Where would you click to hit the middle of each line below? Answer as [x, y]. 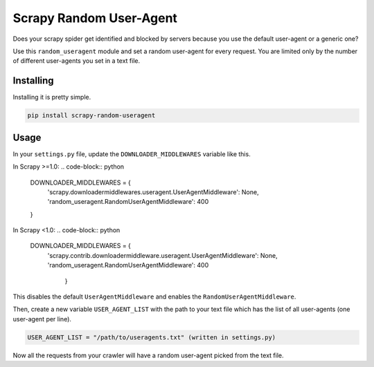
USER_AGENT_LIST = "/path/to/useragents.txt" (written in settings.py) [152, 337]
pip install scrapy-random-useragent [91, 115]
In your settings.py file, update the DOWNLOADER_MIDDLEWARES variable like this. [132, 154]
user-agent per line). [42, 319]
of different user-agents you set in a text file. [77, 61]
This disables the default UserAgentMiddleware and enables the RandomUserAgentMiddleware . [154, 297]
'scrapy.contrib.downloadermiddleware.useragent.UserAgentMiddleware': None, [162, 255]
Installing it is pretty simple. [52, 97]
